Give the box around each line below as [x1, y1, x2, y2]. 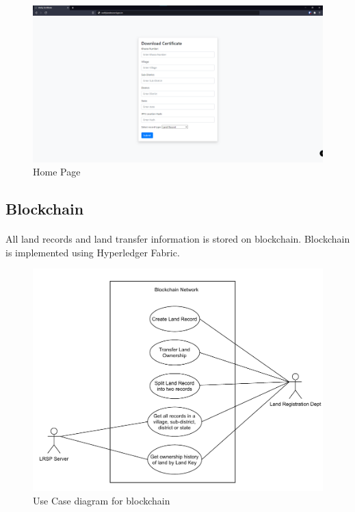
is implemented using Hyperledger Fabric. [5, 245, 180, 259]
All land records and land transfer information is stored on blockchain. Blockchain [5, 232, 350, 246]
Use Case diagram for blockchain [33, 493, 170, 508]
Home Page [33, 164, 81, 179]
